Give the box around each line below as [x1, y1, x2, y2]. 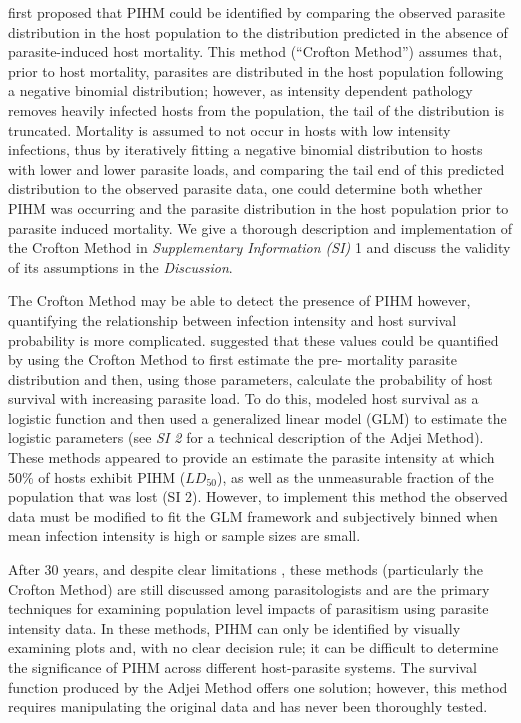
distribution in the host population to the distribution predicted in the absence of [8, 21, 508, 42]
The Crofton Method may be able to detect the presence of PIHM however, [8, 290, 471, 311]
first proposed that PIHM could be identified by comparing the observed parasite [8, 2, 505, 22]
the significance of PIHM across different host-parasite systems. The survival [8, 657, 477, 677]
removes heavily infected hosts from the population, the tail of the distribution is [8, 99, 504, 120]
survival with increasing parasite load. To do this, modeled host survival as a [8, 388, 479, 409]
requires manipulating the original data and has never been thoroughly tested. [8, 696, 488, 717]
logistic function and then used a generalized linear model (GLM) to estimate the [8, 407, 507, 428]
